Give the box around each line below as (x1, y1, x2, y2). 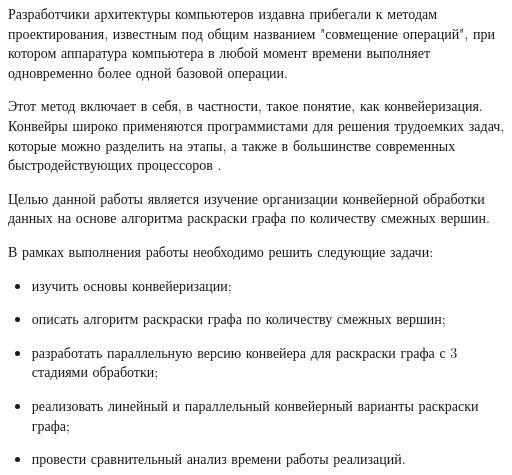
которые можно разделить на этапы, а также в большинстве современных (8, 134, 456, 155)
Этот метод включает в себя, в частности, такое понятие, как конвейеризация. (8, 95, 483, 116)
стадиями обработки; (31, 361, 159, 382)
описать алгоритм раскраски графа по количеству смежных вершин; (31, 308, 446, 329)
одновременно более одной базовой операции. (8, 61, 288, 82)
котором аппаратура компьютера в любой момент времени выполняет (8, 42, 431, 63)
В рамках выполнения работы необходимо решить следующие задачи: (8, 240, 434, 261)
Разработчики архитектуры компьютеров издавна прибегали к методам (8, 3, 438, 23)
